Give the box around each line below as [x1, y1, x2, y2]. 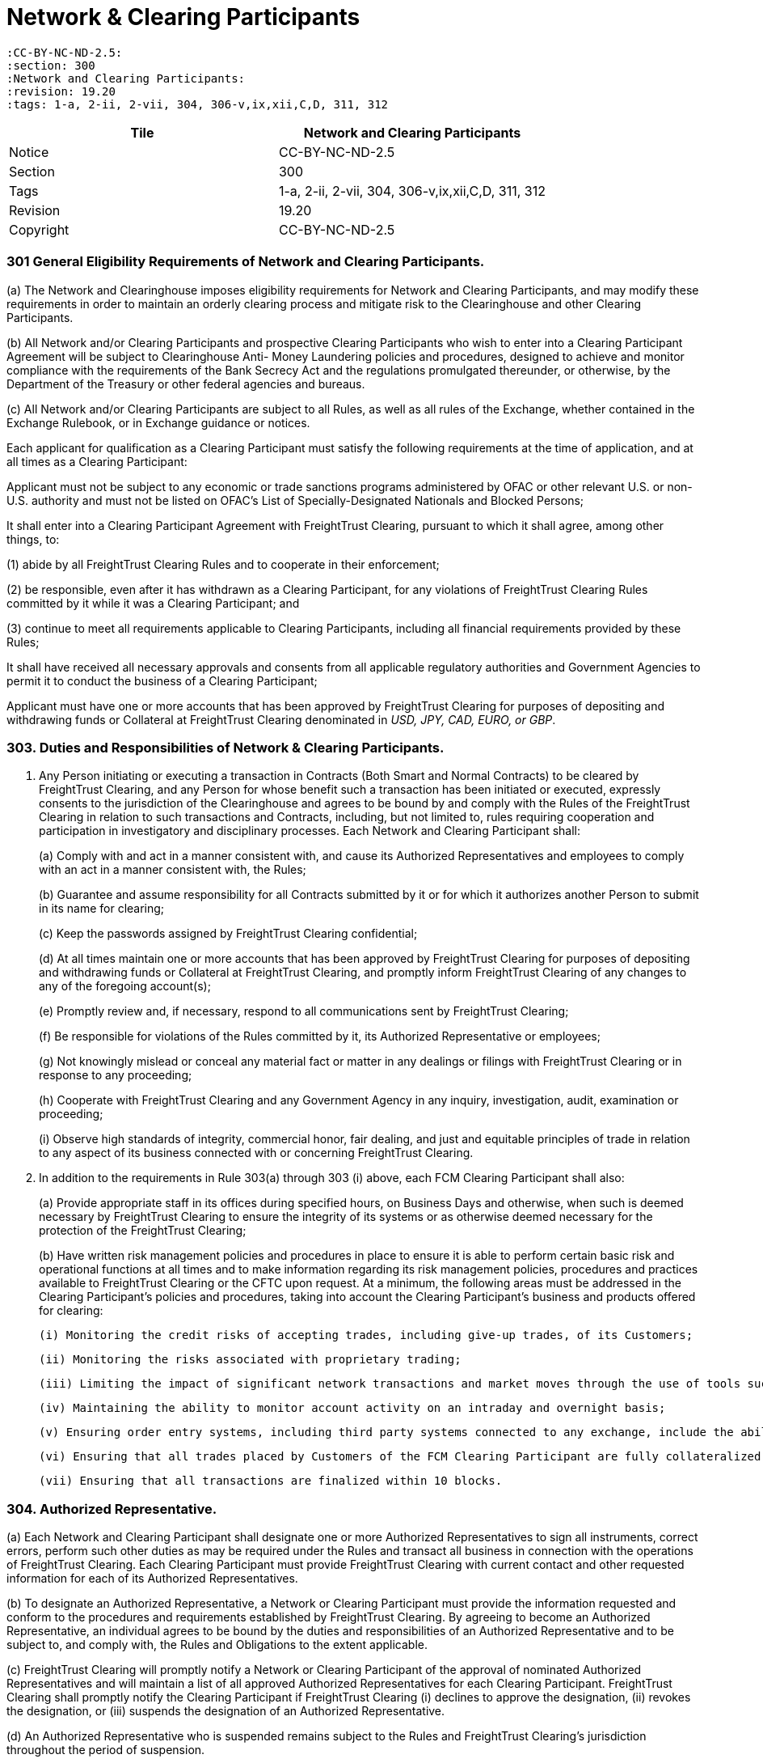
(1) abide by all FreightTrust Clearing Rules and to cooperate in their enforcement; [6, 557, 440, 571]
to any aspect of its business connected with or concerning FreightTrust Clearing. [39, 1146, 474, 1160]
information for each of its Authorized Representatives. [6, 1571, 298, 1585]
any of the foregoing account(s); [39, 979, 211, 994]
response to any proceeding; [39, 1068, 192, 1083]
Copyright [9, 221, 70, 238]
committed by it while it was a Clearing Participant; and [6, 595, 300, 610]
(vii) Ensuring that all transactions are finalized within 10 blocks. [39, 1474, 503, 1488]
